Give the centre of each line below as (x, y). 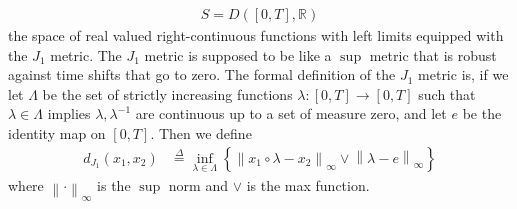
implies (69, 113)
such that (447, 93)
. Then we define (201, 133)
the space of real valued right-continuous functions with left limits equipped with (256, 35)
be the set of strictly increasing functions (167, 93)
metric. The (86, 54)
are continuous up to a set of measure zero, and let (291, 113)
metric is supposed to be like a (238, 54)
